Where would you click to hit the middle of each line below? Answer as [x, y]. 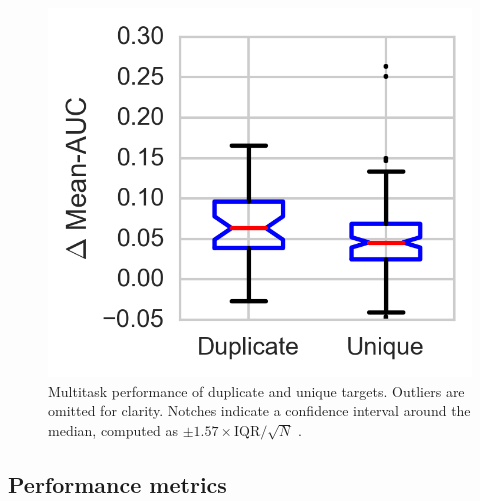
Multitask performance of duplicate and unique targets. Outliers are [256, 390]
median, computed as [113, 429]
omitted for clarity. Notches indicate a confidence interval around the [259, 410]
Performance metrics [117, 483]
